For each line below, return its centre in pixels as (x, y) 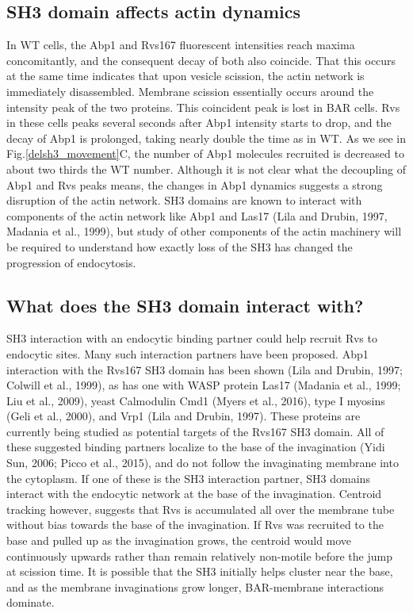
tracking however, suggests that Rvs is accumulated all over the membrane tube (201, 509)
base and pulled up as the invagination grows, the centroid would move (179, 540)
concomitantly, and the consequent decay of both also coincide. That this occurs (201, 60)
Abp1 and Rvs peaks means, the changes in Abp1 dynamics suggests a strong (195, 184)
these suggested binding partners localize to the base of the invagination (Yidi (196, 447)
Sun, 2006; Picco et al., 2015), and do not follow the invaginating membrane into (203, 463)
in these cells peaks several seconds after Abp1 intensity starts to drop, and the (199, 123)
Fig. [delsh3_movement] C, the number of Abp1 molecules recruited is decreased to (205, 153)
